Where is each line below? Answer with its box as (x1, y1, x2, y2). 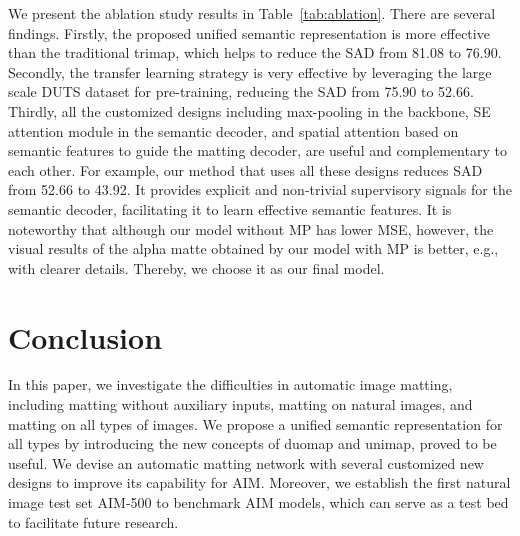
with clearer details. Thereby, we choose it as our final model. (8, 257, 385, 278)
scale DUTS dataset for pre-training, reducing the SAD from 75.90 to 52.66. (8, 81, 474, 102)
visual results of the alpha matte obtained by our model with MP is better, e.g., (8, 238, 499, 259)
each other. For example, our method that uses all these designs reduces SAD (8, 159, 483, 180)
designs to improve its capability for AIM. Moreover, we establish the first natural (8, 472, 511, 493)
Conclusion (8, 316, 163, 357)
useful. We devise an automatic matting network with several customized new (8, 452, 484, 473)
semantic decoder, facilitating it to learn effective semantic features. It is (8, 198, 452, 219)
